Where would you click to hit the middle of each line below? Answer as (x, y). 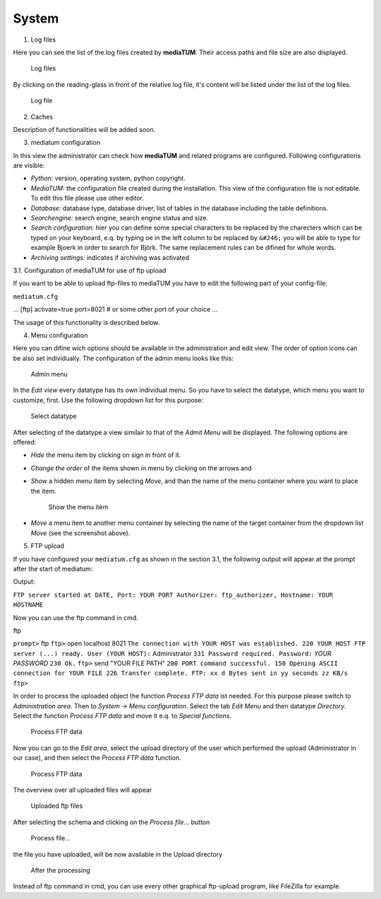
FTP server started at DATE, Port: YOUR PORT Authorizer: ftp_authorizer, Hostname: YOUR (173, 595)
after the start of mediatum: (53, 568)
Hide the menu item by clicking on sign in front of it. (106, 455)
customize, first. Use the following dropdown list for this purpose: (108, 400)
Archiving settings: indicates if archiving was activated (110, 257)
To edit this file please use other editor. (87, 198)
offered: (25, 442)
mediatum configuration (66, 143)
